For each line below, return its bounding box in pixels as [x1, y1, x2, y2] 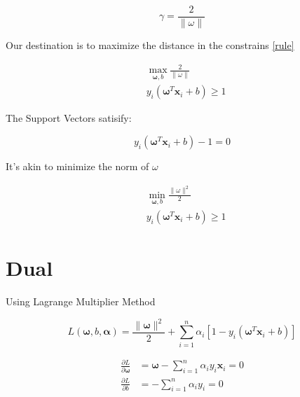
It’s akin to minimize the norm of [6, 159, 149, 174]
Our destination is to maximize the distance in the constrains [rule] [6, 38, 294, 53]
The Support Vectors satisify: [6, 111, 132, 125]
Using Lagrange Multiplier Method [6, 293, 156, 308]
